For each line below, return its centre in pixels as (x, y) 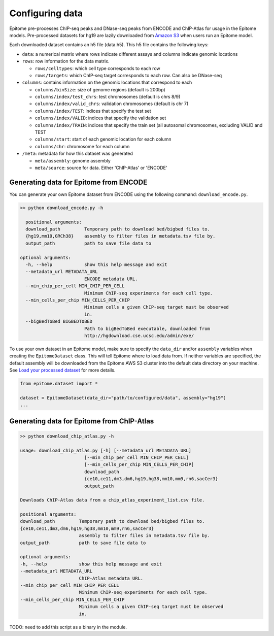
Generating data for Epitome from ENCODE (78, 182)
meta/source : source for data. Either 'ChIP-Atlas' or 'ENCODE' (101, 168)
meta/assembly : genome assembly (73, 160)
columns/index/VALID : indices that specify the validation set (100, 118)
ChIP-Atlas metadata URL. (111, 578)
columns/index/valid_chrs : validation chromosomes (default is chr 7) (112, 104)
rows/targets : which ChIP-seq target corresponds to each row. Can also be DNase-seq (128, 75)
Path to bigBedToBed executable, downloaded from (147, 328)
